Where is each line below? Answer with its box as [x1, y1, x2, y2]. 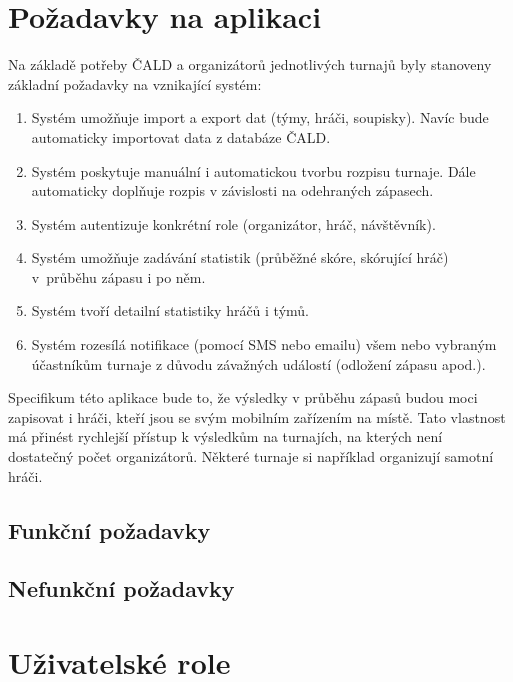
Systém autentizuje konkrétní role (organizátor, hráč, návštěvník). [31, 213, 436, 234]
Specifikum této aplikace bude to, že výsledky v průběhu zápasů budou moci [8, 387, 478, 408]
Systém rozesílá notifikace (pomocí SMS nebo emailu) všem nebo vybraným [31, 334, 497, 355]
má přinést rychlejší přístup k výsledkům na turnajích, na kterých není [8, 426, 443, 447]
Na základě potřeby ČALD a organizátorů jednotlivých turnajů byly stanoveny [8, 54, 492, 75]
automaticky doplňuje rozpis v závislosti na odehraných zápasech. [31, 180, 434, 201]
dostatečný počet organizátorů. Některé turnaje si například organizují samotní [8, 446, 494, 467]
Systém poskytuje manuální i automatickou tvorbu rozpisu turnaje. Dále [31, 160, 476, 181]
